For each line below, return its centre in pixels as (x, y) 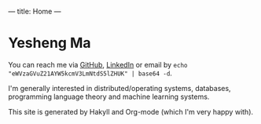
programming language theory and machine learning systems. (109, 97)
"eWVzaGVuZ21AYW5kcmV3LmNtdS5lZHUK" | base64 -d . (90, 73)
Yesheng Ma (50, 43)
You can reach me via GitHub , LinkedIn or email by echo (98, 64)
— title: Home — (35, 11)
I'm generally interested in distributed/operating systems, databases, (119, 88)
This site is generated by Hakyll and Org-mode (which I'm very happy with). (131, 111)
